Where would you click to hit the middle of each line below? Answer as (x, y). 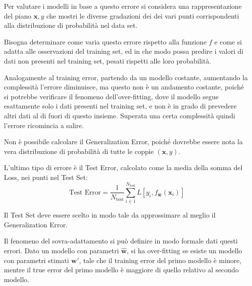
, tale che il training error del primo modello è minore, (160, 260)
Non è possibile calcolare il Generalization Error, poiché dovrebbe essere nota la (123, 142)
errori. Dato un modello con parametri (62, 251)
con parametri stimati (37, 260)
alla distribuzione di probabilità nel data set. (71, 25)
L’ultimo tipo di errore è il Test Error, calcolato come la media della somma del (123, 167)
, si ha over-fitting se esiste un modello (184, 251)
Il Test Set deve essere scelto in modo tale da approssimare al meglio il (110, 215)
